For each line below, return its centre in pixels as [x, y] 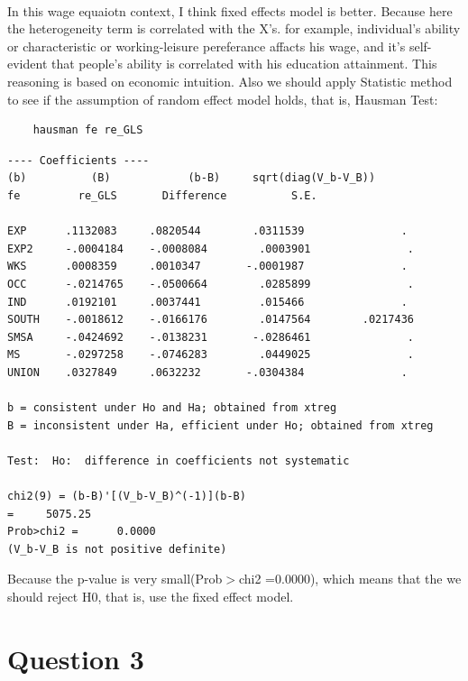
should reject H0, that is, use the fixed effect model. [151, 596]
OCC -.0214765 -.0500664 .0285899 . [211, 284]
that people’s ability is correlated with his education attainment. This [244, 64]
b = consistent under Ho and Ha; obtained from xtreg [172, 408]
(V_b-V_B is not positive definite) [117, 549]
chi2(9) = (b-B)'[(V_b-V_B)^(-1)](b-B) [127, 497]
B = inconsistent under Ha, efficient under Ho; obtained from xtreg [220, 425]
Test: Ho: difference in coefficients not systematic [179, 460]
